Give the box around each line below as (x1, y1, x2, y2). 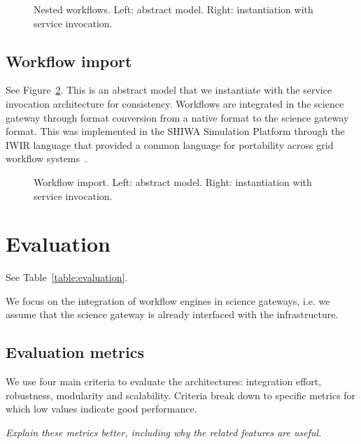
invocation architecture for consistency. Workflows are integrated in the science (6, 96, 344, 110)
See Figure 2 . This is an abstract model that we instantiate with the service (6, 83, 332, 97)
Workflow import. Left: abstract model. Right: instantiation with (34, 174, 312, 189)
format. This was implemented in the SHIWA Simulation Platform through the (6, 124, 345, 138)
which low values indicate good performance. (6, 401, 197, 416)
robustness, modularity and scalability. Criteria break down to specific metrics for (6, 387, 356, 402)
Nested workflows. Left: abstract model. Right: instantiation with (34, 2, 313, 16)
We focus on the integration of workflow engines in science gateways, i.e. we (6, 293, 330, 308)
